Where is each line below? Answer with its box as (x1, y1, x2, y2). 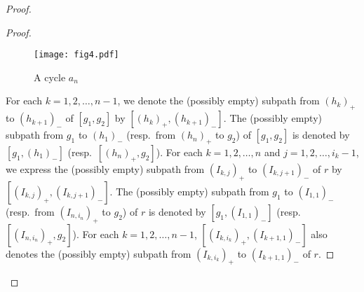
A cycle (34, 69, 66, 84)
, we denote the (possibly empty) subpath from (117, 93, 320, 108)
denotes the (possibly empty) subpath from (6, 246, 191, 260)
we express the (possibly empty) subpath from (6, 162, 205, 176)
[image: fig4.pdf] (34, 50, 119, 60)
